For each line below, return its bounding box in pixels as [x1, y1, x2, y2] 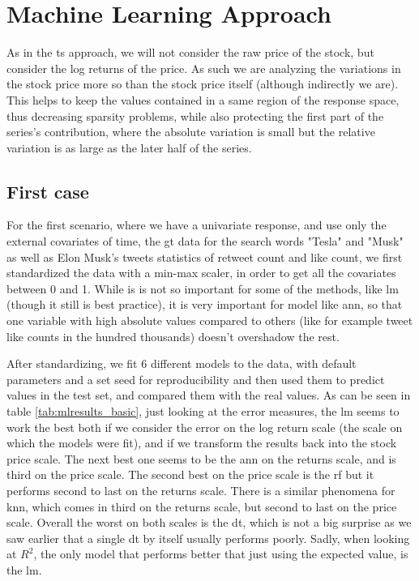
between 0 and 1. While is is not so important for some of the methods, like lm [6, 280, 399, 297]
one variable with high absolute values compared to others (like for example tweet [6, 312, 413, 329]
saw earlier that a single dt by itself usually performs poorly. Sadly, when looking [6, 529, 410, 546]
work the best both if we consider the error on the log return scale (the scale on [6, 418, 403, 435]
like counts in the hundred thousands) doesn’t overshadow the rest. [6, 327, 340, 344]
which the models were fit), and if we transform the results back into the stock [6, 434, 397, 451]
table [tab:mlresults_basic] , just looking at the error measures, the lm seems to [6, 403, 400, 420]
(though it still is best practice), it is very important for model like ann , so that [6, 296, 403, 313]
